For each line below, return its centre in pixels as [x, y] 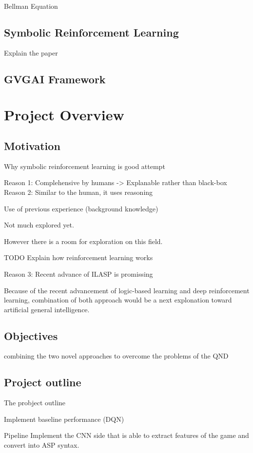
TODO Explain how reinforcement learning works [78, 257]
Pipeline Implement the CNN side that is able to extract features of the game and [126, 435]
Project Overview [64, 115]
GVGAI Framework [55, 79]
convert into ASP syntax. [42, 445]
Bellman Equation [31, 6]
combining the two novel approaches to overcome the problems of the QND [116, 356]
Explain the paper [31, 52]
